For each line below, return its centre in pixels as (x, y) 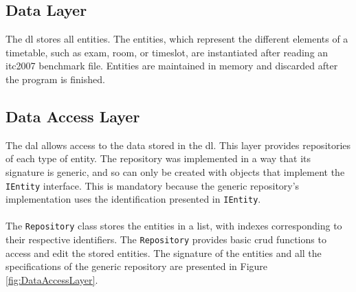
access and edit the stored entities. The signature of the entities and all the (164, 252)
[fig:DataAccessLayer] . (52, 279)
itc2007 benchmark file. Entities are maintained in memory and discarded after (172, 66)
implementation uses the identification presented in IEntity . (133, 199)
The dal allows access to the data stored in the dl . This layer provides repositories (178, 145)
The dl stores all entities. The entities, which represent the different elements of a (177, 39)
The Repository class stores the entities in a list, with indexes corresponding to (174, 226)
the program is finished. (55, 79)
